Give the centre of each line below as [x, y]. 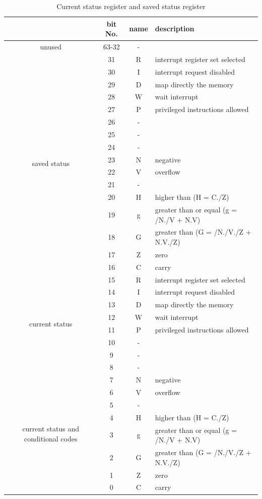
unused [51, 47]
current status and [51, 429]
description [175, 29]
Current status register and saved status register [131, 6]
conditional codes [51, 438]
